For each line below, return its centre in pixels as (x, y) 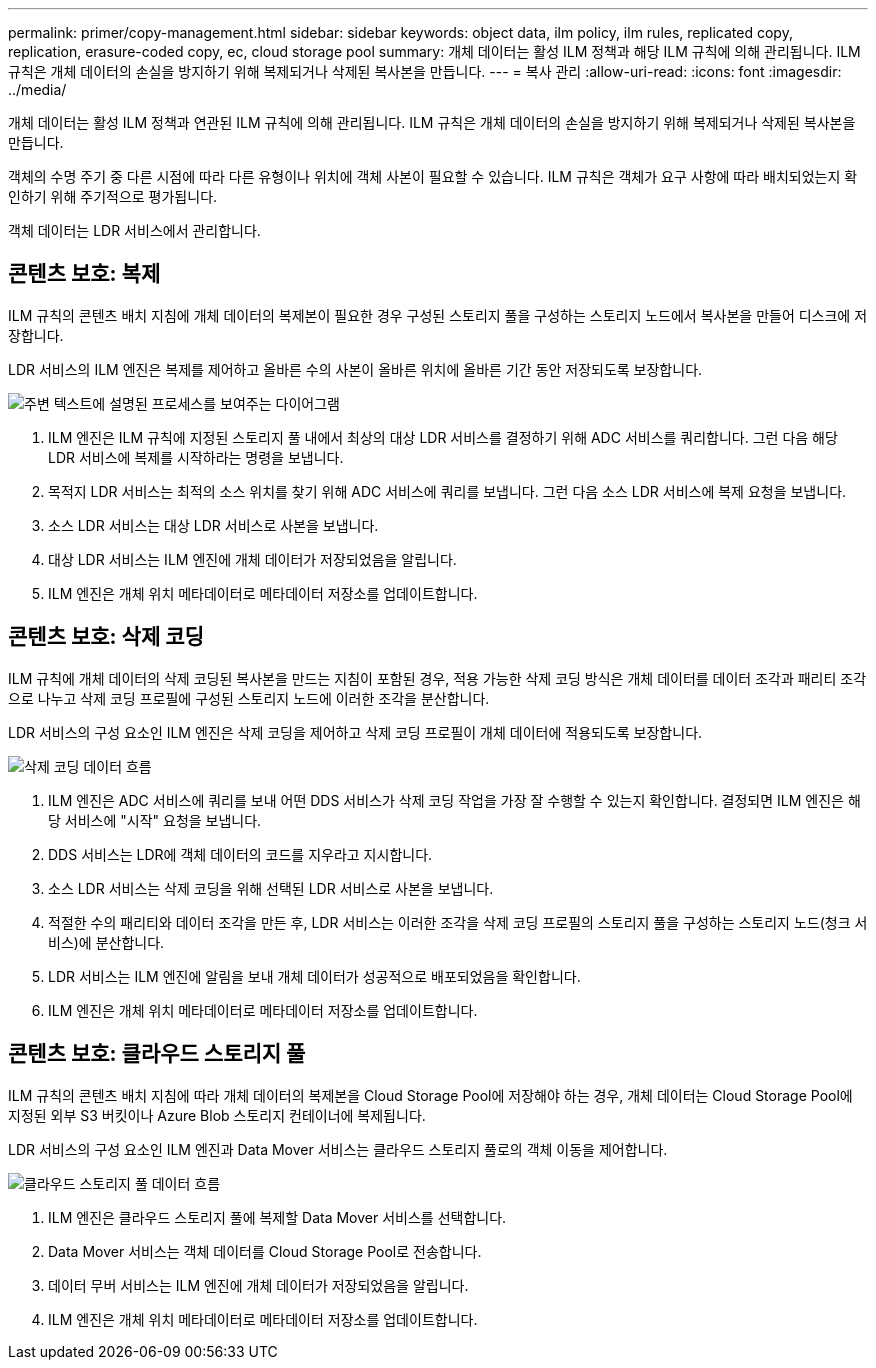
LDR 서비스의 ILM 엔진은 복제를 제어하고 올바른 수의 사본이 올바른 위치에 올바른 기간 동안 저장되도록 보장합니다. (355, 369)
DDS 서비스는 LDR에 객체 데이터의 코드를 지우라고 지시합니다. (240, 854)
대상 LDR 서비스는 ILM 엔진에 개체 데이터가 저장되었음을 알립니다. (252, 559)
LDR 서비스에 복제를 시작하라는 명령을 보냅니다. (196, 457)
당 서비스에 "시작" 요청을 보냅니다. (155, 820)
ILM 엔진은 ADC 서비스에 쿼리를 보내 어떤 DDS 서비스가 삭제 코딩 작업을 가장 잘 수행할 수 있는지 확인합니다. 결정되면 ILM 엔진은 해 (454, 800)
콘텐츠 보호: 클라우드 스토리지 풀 (157, 1054)
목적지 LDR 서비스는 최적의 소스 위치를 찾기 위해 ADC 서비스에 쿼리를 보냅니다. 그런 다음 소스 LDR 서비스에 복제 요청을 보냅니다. (447, 491)
